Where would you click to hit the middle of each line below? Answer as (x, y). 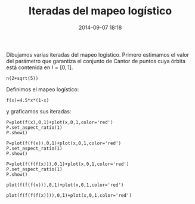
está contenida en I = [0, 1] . (40, 67)
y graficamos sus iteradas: (39, 111)
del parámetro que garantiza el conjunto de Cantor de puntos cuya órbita (96, 61)
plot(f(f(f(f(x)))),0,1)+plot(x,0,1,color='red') (69, 195)
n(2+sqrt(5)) (22, 78)
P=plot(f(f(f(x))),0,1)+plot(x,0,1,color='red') (68, 164)
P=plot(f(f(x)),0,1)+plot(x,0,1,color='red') (64, 143)
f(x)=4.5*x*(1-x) (28, 100)
